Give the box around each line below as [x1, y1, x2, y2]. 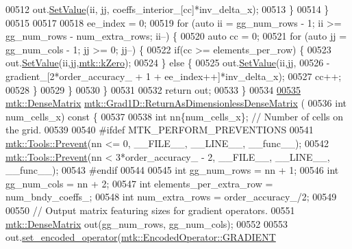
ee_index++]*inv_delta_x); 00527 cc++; [164, 68, 342, 83]
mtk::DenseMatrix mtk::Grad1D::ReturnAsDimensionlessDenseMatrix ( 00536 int [5, 96, 347, 110]
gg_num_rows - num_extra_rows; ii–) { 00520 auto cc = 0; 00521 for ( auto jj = [5, 29, 347, 43]
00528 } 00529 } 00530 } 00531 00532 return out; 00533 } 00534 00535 [5, 82, 301, 96]
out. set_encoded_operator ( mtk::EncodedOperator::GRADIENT [5, 230, 276, 244]
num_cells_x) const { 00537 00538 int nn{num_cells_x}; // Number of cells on [5, 109, 344, 123]
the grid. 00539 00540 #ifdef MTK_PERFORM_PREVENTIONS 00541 [5, 122, 314, 137]
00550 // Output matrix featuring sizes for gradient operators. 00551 [5, 202, 295, 217]
